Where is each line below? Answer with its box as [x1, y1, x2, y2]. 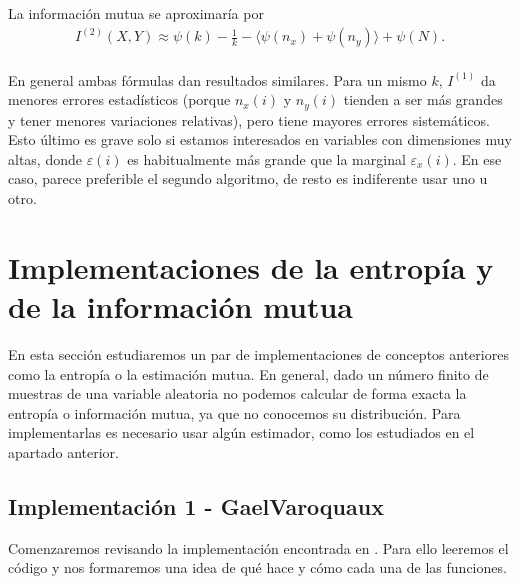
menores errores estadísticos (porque [8, 89, 231, 110]
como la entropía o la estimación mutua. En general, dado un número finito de [8, 363, 489, 384]
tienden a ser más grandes [343, 89, 503, 110]
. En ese [452, 148, 502, 169]
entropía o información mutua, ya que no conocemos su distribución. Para [8, 402, 461, 423]
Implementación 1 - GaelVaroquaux [8, 490, 384, 521]
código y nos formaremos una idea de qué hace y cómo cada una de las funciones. [8, 557, 507, 578]
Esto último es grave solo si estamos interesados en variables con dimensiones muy [8, 129, 512, 150]
